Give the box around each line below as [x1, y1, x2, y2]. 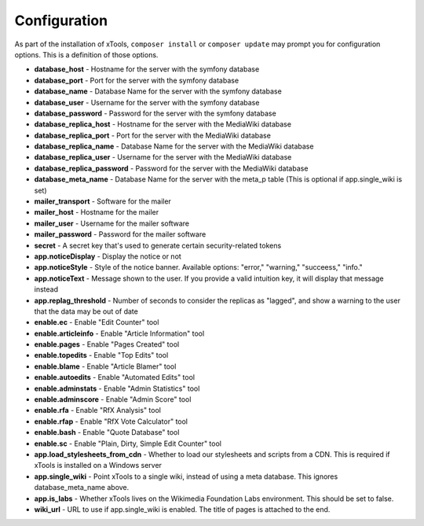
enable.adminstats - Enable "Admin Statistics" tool [34, 384, 200, 393]
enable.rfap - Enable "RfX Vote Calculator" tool [34, 417, 188, 426]
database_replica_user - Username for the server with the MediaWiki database [34, 153, 292, 162]
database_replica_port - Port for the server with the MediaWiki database [34, 131, 271, 140]
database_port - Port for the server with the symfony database [34, 75, 239, 85]
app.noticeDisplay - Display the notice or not [34, 252, 182, 261]
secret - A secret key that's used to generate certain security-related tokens [34, 241, 282, 250]
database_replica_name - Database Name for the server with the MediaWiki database [34, 142, 314, 151]
